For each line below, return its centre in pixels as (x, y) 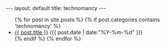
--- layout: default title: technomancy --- (56, 8)
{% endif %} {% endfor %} (48, 39)
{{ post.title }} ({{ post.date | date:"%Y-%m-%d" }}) (78, 32)
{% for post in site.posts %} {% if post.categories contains (87, 20)
